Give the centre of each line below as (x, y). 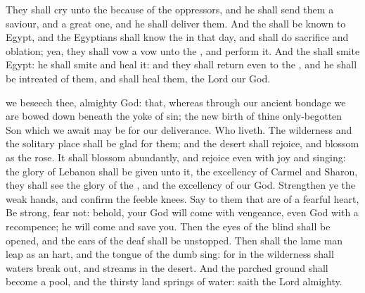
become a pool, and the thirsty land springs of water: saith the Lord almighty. (174, 281)
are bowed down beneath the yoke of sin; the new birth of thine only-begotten (174, 116)
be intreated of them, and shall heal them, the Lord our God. (138, 78)
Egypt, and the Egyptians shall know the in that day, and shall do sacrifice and (177, 37)
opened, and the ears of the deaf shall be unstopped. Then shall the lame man (174, 240)
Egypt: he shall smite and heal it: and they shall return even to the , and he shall (181, 64)
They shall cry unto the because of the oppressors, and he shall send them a (170, 9)
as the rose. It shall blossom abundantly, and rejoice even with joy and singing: (176, 157)
